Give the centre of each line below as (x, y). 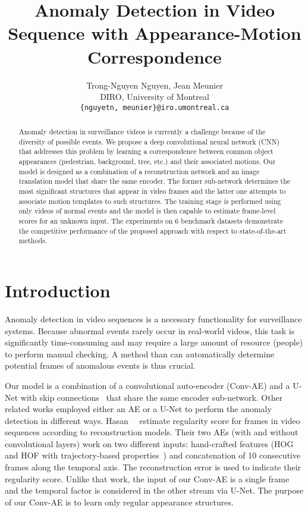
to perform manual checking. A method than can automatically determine (140, 354)
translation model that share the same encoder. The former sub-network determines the (155, 181)
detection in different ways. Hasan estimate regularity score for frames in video (153, 420)
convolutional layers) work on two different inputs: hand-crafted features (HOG (149, 443)
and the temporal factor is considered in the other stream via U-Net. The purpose (154, 490)
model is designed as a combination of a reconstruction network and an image (139, 171)
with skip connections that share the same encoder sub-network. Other (152, 397)
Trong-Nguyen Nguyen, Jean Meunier (155, 85)
